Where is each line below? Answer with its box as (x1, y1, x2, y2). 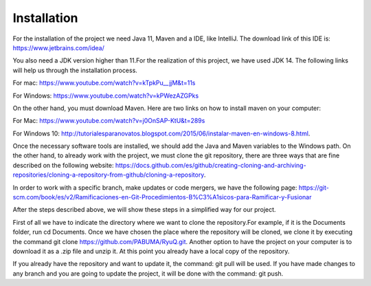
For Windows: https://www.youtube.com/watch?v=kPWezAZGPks (12, 91, 199, 100)
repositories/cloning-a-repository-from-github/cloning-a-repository (12, 170, 204, 179)
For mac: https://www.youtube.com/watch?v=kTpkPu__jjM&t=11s (12, 79, 196, 87)
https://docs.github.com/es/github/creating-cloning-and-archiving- (115, 161, 306, 169)
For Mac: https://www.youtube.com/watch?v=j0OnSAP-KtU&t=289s (12, 117, 205, 125)
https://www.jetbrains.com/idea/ (12, 43, 104, 52)
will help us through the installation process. (12, 66, 137, 74)
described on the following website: (12, 161, 114, 169)
